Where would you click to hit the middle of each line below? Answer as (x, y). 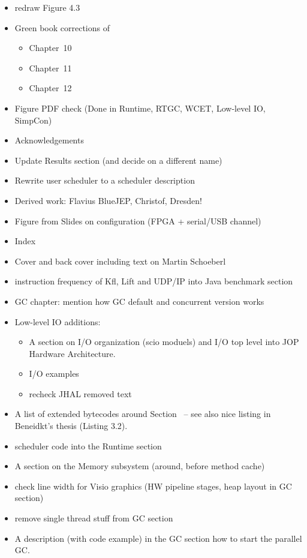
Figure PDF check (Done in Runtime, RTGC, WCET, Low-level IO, (140, 108)
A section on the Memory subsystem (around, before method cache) (140, 466)
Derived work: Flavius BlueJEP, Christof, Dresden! (108, 200)
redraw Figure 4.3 (47, 7)
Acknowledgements (49, 140)
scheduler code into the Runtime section (88, 445)
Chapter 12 (50, 88)
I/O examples (54, 373)
